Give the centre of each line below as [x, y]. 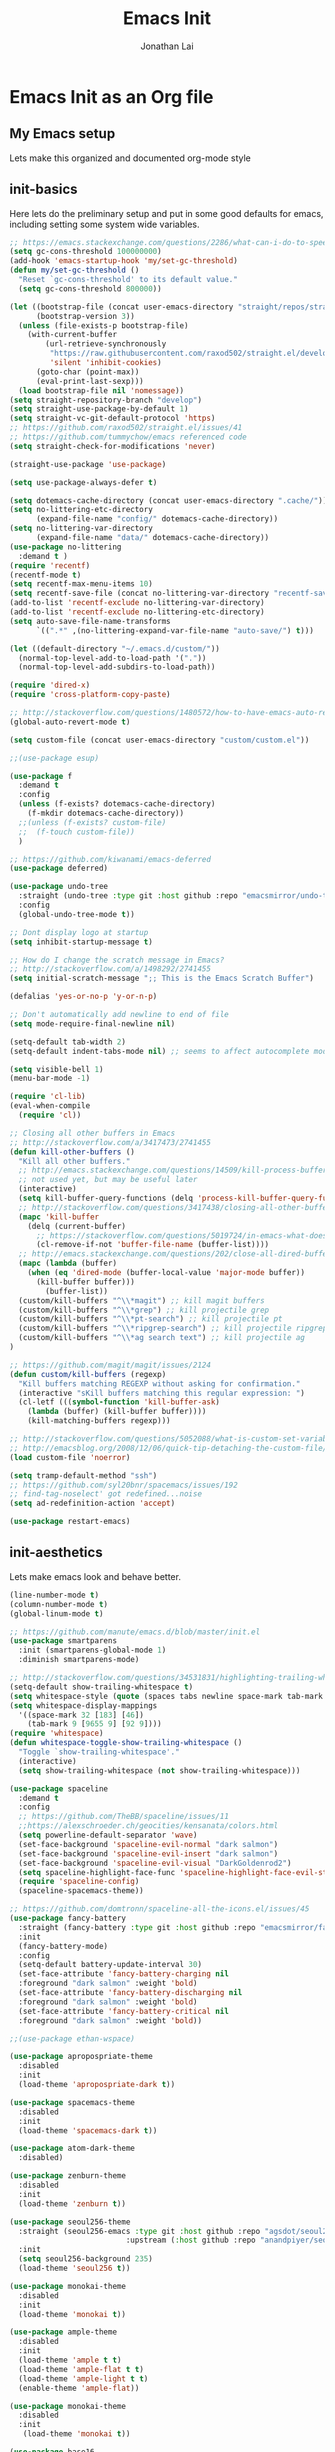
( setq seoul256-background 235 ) [86, 2259]
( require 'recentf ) [50, 565]
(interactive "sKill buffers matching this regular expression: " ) [162, 1393]
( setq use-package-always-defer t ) [83, 482]
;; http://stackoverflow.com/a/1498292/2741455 [110, 969]
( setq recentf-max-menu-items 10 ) [81, 584]
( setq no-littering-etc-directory [81, 510]
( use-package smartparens [63, 1641]
